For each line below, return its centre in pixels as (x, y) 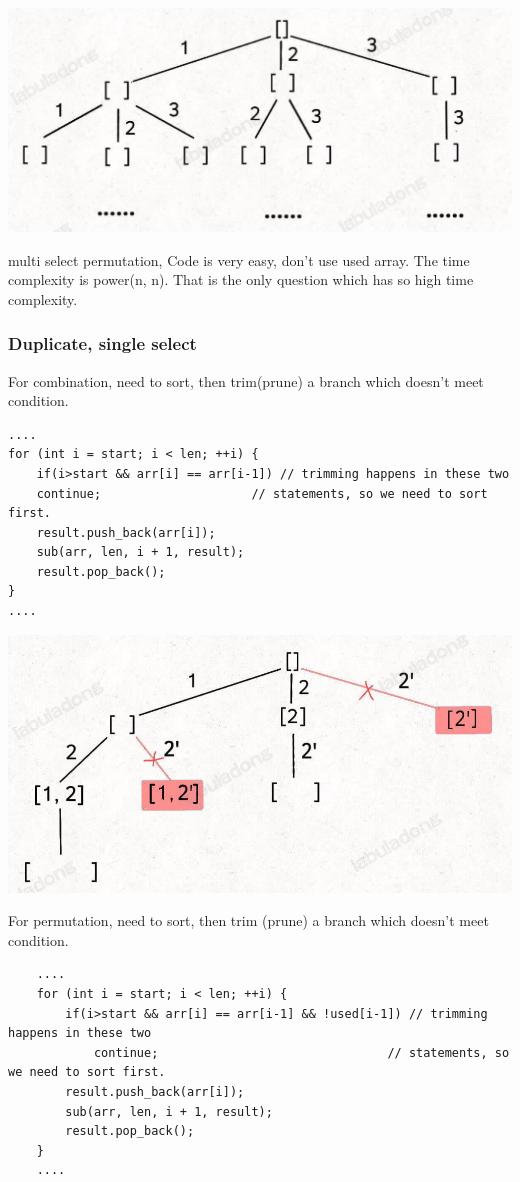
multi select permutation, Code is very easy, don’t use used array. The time (239, 259)
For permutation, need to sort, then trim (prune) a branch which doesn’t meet (248, 920)
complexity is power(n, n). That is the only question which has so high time (241, 279)
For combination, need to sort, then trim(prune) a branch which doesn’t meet (246, 380)
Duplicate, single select (102, 343)
